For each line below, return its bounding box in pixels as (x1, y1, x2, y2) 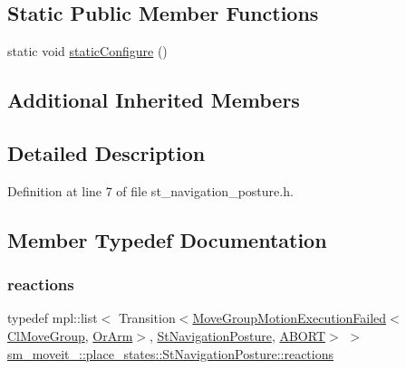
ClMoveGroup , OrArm (7, 326, 133, 345)
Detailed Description (7, 138, 206, 166)
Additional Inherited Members (7, 86, 300, 114)
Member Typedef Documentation (7, 225, 327, 253)
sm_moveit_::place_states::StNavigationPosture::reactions (7, 344, 333, 363)
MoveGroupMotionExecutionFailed (192, 308, 387, 327)
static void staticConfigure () (7, 42, 168, 61)
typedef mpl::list (7, 308, 98, 327)
